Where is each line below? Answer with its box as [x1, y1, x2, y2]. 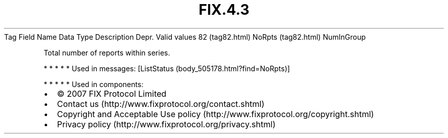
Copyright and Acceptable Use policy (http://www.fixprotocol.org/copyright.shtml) [57, 108, 374, 119]
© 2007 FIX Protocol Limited [57, 88, 167, 99]
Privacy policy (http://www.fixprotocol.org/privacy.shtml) [57, 119, 276, 129]
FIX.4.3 [198, 1, 250, 18]
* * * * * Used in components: [43, 79, 144, 89]
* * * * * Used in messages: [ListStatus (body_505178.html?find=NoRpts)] [43, 64, 290, 73]
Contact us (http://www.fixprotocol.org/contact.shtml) [57, 98, 265, 109]
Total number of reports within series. [43, 48, 170, 57]
